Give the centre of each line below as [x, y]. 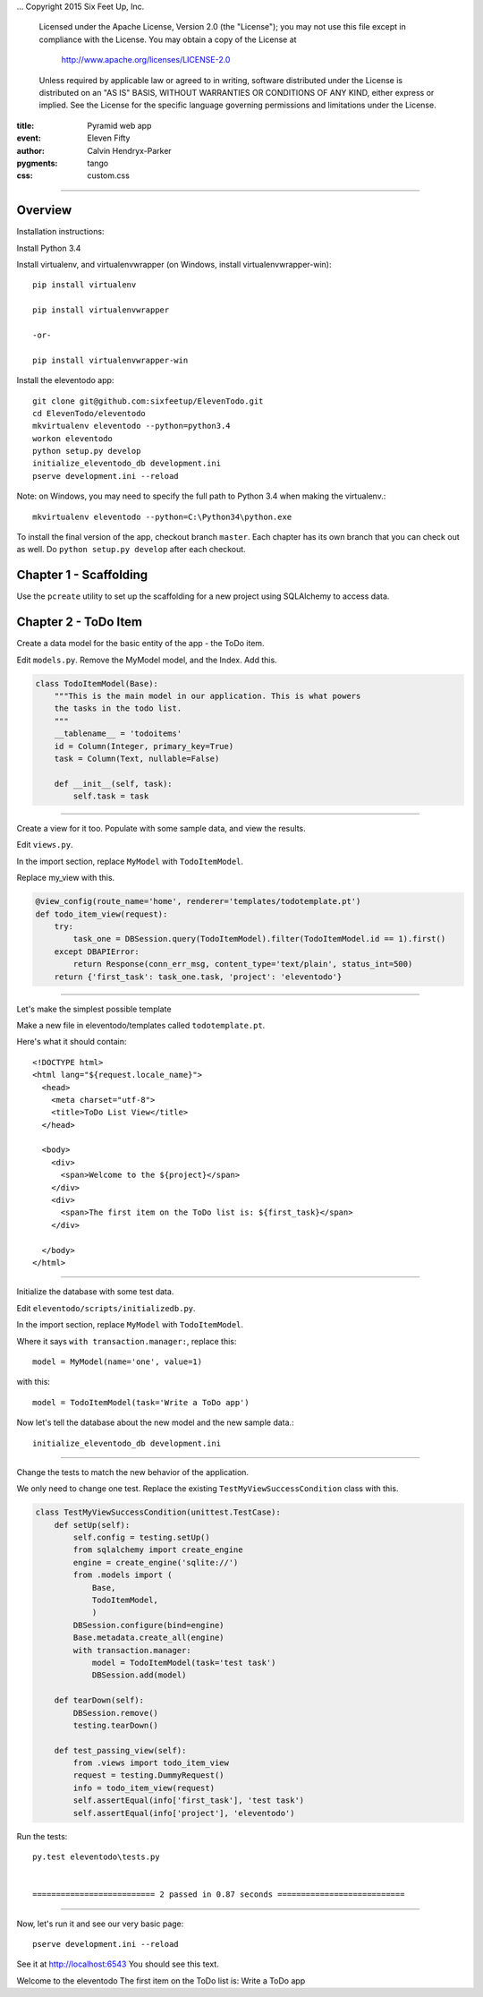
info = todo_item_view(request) [144, 1788]
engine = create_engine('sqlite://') [156, 1562]
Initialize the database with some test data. [95, 1292]
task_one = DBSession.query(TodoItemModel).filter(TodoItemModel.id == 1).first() [259, 939]
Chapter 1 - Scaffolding [82, 575]
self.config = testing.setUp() [141, 1538]
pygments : [37, 163]
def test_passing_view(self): [120, 1750]
